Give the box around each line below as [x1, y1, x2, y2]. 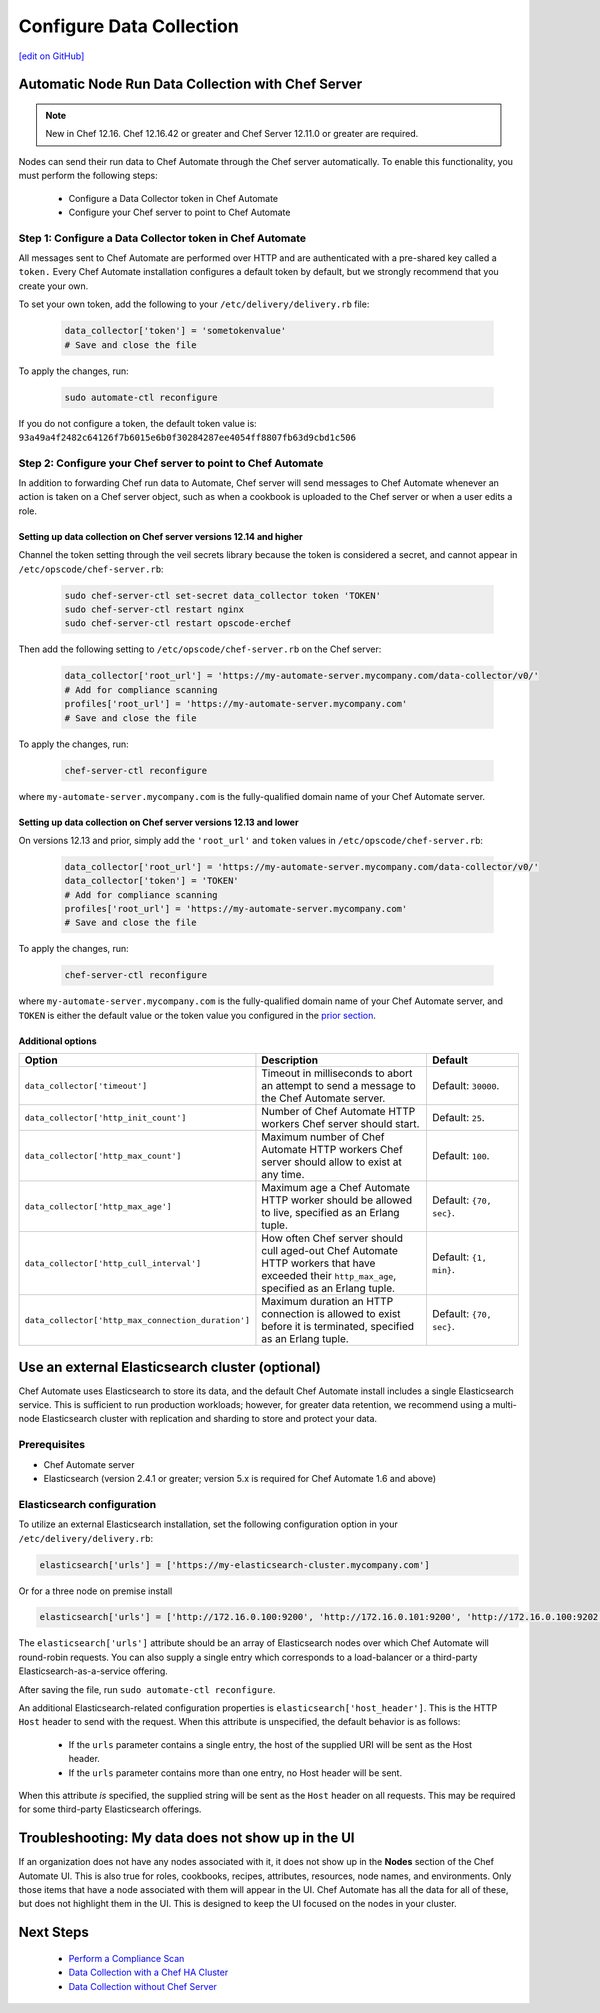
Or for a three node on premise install [18, 1585, 173, 1597]
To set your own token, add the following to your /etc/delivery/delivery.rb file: [18, 298, 370, 310]
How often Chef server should [261, 1231, 404, 1245]
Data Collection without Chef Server [68, 1980, 217, 1992]
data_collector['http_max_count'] [24, 1150, 182, 1161]
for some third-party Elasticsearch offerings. [18, 1803, 202, 1815]
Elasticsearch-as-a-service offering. [18, 1665, 169, 1677]
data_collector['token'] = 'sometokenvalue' [64, 325, 287, 337]
